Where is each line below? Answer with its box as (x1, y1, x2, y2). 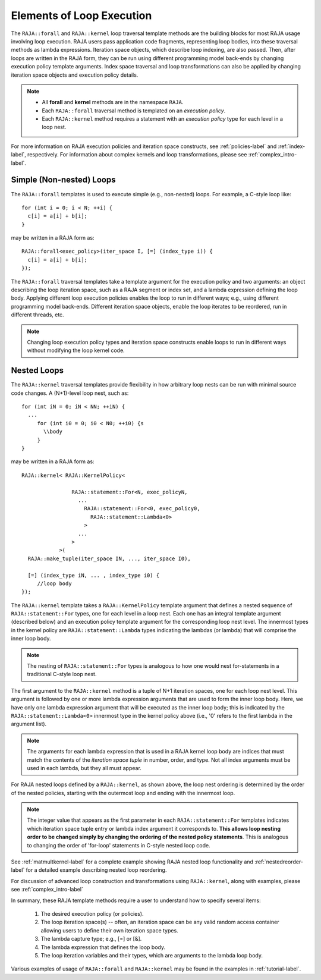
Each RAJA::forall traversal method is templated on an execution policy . (42, 107, 226, 114)
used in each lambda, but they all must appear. (27, 764, 142, 771)
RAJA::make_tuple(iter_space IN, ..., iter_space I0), (27, 555, 191, 562)
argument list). (11, 720, 47, 728)
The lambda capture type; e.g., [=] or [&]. (40, 935, 142, 943)
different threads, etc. (11, 311, 65, 318)
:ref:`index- (278, 143, 306, 150)
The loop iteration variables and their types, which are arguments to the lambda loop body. (40, 951, 263, 959)
